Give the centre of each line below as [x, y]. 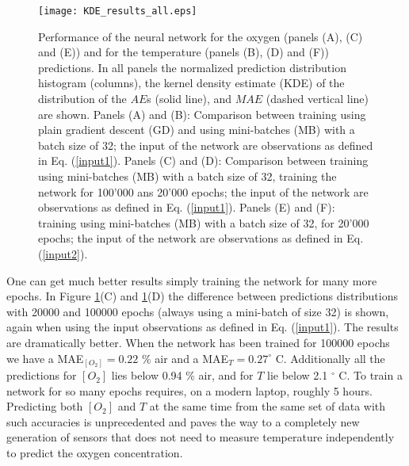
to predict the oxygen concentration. [95, 453]
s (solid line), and [189, 99]
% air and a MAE [185, 358]
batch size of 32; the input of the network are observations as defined [206, 145]
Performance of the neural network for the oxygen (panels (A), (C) [201, 36]
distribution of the [82, 99]
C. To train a [371, 375]
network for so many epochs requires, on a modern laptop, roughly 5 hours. [189, 390]
